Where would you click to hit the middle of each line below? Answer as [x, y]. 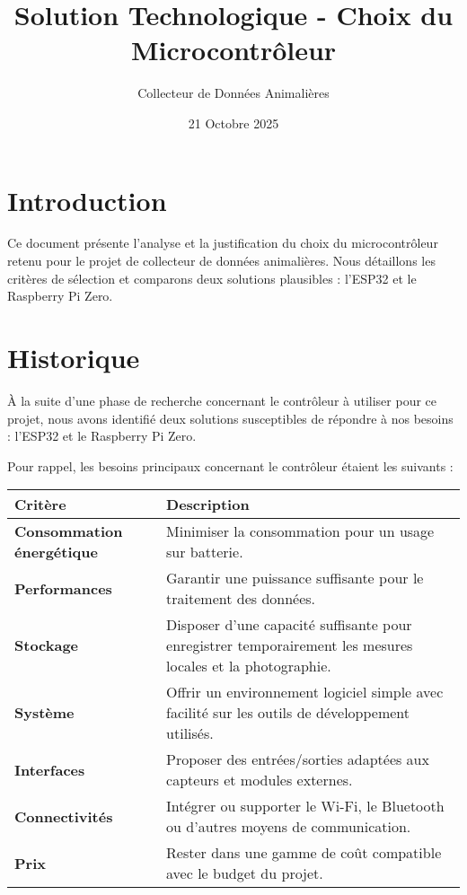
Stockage [47, 645]
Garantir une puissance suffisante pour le [295, 578]
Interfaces [50, 769]
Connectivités [64, 816]
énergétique [56, 552]
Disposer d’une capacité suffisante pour [289, 625]
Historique [74, 357]
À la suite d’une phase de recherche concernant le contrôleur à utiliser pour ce [222, 400]
